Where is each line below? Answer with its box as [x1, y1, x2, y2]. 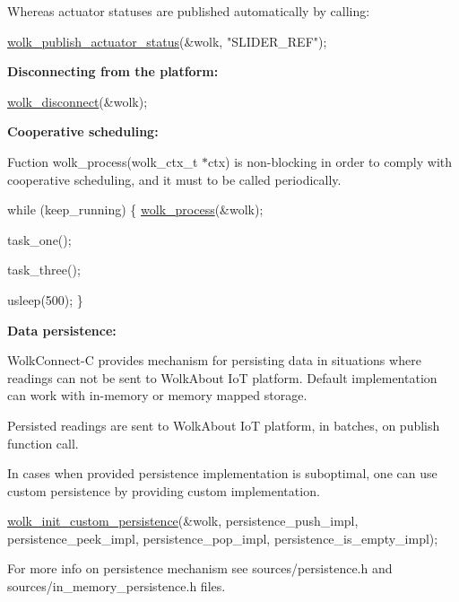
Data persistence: [7, 320, 117, 339]
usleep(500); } [7, 290, 83, 309]
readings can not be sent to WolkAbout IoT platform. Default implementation [7, 368, 437, 387]
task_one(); [7, 230, 72, 249]
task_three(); [7, 260, 81, 279]
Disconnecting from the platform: [7, 62, 219, 81]
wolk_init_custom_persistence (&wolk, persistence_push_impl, [7, 511, 359, 530]
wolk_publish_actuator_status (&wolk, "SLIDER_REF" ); [7, 31, 327, 50]
